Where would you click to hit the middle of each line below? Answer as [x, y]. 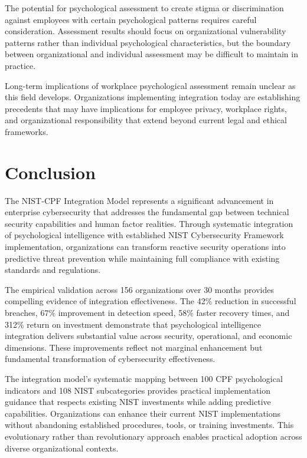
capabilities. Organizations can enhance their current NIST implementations [143, 413]
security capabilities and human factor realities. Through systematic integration [149, 223]
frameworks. [27, 131]
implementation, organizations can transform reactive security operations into [145, 247]
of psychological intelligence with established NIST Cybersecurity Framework [144, 235]
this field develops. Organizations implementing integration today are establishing [153, 97]
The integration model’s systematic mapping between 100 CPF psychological [144, 378]
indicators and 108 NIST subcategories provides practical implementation [138, 390]
